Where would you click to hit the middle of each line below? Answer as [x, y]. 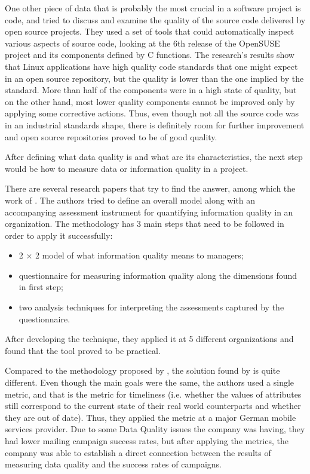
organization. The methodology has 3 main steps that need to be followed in [145, 224]
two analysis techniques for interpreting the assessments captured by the [151, 307]
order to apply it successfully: [59, 235]
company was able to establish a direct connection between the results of [138, 452]
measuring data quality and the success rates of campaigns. [113, 464]
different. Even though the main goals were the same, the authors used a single [150, 382]
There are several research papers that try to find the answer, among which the [150, 188]
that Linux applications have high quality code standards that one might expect [151, 66]
